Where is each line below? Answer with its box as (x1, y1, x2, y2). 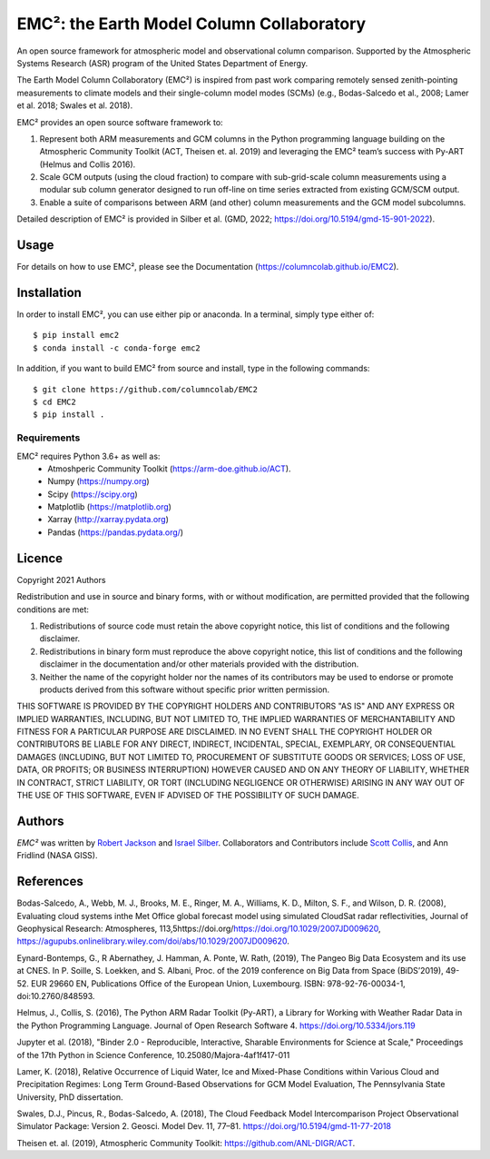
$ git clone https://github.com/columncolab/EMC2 (33, 384, 259, 394)
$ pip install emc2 (33, 330, 120, 341)
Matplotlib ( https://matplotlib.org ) (47, 501, 172, 512)
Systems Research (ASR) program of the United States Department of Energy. (16, 57, 309, 68)
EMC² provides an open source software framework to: (16, 116, 223, 127)
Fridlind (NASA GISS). (16, 850, 98, 861)
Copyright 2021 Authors (16, 574, 106, 585)
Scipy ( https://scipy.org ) (47, 489, 138, 500)
